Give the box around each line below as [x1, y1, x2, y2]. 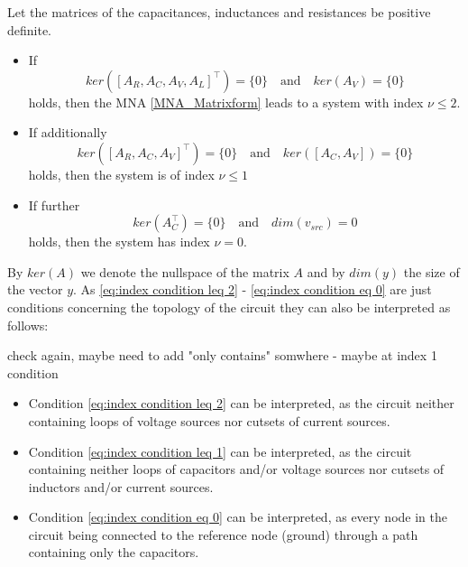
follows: [7, 315, 49, 334]
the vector [7, 280, 63, 299]
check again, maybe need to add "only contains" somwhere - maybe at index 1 [7, 346, 437, 365]
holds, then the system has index [28, 232, 210, 251]
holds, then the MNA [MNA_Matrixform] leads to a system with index [28, 92, 424, 111]
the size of [403, 262, 460, 281]
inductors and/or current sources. [28, 477, 214, 496]
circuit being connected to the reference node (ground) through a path [28, 525, 418, 544]
